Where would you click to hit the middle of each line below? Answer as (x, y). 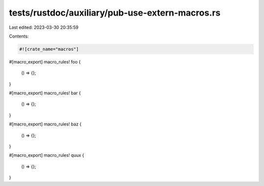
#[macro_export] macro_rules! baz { (45, 124)
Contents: (19, 36)
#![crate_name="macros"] (49, 49)
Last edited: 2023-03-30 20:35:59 (44, 27)
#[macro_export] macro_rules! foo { (45, 62)
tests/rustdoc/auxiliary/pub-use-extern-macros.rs (115, 13)
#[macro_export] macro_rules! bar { (45, 93)
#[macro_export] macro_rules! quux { (47, 155)
